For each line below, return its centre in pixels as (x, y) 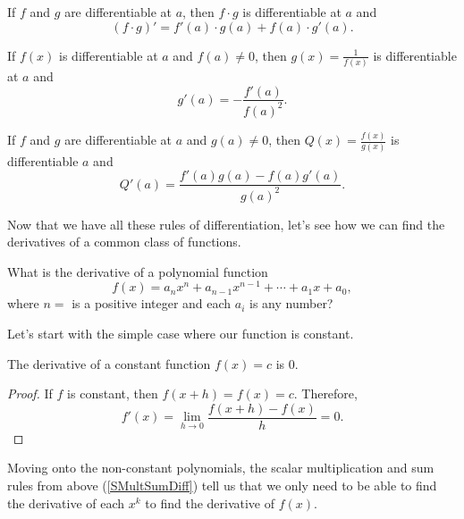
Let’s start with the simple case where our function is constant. (181, 333)
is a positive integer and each (152, 303)
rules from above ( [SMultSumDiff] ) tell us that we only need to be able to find (222, 486)
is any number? (291, 303)
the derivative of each (66, 502)
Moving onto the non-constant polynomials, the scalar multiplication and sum (221, 468)
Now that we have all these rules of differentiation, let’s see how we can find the (226, 224)
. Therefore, (325, 393)
